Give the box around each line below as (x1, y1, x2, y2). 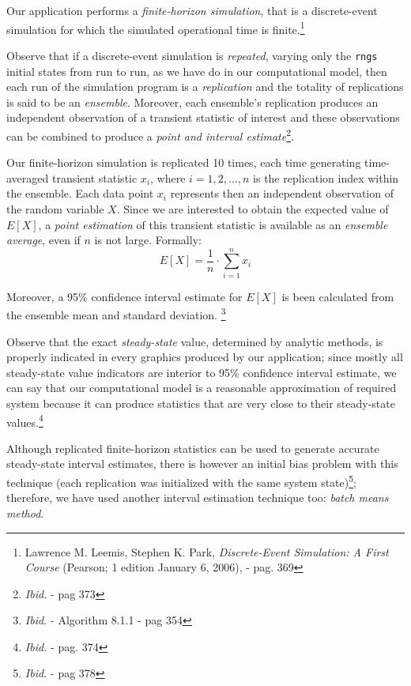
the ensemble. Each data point (6, 185, 154, 202)
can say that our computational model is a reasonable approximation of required (6, 379, 397, 396)
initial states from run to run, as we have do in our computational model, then (6, 62, 387, 79)
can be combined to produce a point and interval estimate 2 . (6, 125, 294, 144)
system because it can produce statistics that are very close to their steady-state (6, 395, 395, 412)
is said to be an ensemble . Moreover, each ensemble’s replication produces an (6, 93, 379, 110)
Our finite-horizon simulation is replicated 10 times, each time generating (6, 154, 361, 171)
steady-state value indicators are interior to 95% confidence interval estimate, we (6, 364, 397, 380)
